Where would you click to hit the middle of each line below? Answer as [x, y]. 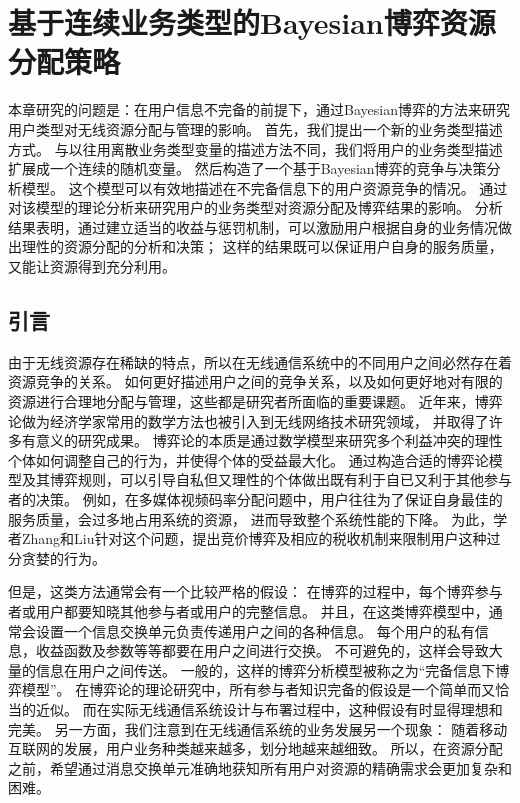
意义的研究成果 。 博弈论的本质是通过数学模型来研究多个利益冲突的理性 [269, 440]
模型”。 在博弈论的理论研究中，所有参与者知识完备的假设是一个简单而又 [258, 689]
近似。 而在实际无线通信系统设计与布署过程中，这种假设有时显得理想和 [269, 708]
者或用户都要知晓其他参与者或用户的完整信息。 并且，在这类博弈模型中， [248, 610]
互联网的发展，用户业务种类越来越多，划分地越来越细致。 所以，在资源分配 [255, 748]
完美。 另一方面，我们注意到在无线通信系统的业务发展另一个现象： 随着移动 [258, 728]
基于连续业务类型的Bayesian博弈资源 [252, 22]
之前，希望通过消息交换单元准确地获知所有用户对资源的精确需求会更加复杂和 [260, 767]
